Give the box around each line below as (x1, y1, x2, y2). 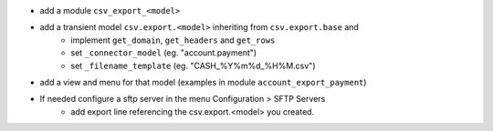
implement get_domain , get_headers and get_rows (70, 35, 276, 45)
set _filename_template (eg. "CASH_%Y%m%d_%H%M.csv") (70, 60, 316, 71)
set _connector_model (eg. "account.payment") (70, 47, 257, 58)
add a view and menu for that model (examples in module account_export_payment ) (39, 76, 367, 87)
